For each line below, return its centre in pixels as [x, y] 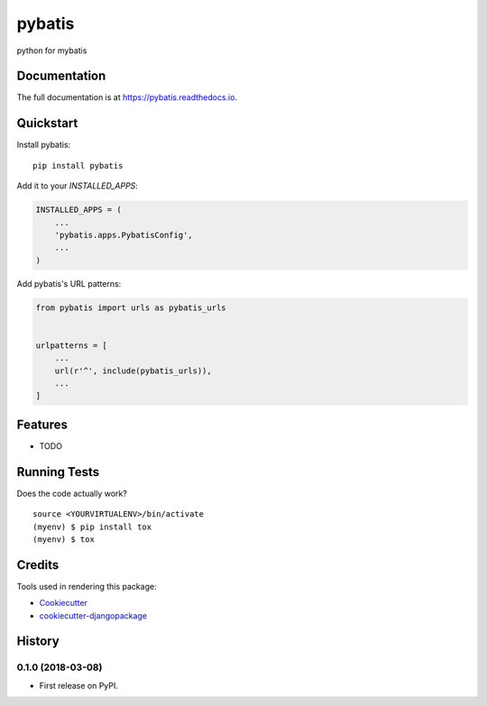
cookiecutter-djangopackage [93, 615]
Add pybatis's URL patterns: [69, 283]
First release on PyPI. [79, 685]
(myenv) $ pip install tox [92, 527]
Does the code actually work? [72, 493]
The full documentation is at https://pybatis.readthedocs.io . [127, 97]
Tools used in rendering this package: [87, 586]
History [38, 642]
